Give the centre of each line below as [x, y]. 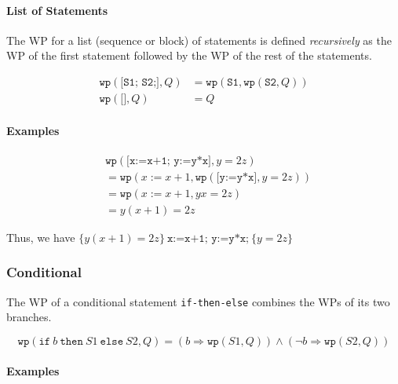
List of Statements [57, 10]
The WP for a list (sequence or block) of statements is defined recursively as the [199, 40]
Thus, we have [41, 237]
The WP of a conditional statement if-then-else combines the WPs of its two [198, 301]
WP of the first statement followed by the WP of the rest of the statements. [189, 55]
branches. [29, 317]
